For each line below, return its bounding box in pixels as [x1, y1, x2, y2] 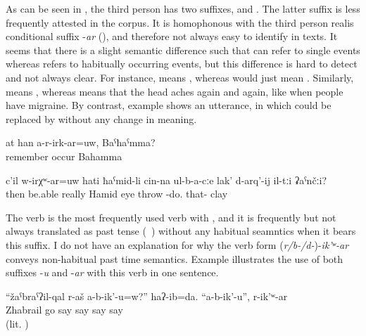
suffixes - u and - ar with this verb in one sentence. [6, 265, 219, 280]
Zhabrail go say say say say [6, 302, 123, 317]
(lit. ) [6, 316, 29, 330]
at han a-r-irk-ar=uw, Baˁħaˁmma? [6, 135, 156, 150]
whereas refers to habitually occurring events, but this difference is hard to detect [6, 56, 358, 71]
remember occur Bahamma [6, 148, 122, 163]
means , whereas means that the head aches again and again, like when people [6, 84, 343, 98]
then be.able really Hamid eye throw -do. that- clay [6, 186, 228, 201]
